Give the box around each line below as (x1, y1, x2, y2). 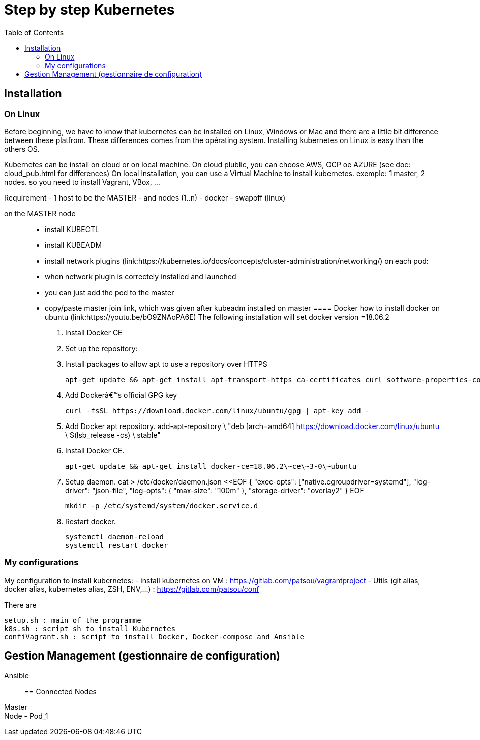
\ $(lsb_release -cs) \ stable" (65, 430, 161, 439)
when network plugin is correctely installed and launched (45, 272, 236, 281)
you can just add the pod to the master (45, 288, 174, 297)
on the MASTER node (4, 209, 76, 218)
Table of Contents (4, 27, 64, 37)
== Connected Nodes (24, 687, 97, 696)
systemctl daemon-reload (65, 532, 164, 541)
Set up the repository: (65, 344, 138, 353)
